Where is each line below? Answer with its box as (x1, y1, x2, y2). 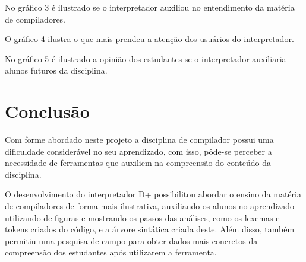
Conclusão (5, 99, 90, 123)
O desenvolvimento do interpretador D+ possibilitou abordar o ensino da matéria (5, 188, 301, 200)
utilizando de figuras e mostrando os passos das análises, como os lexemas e (5, 211, 280, 223)
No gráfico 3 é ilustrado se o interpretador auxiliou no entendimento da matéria (5, 1, 295, 13)
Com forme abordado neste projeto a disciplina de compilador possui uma (5, 133, 274, 146)
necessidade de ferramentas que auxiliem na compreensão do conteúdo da (5, 156, 271, 169)
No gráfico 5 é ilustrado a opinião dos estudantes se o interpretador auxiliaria (5, 52, 286, 65)
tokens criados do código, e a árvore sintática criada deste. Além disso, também (5, 223, 295, 235)
